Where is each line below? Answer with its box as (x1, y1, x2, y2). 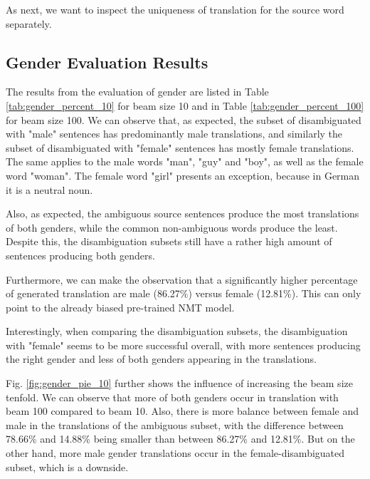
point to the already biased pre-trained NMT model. (6, 299, 235, 314)
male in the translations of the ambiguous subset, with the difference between (6, 417, 344, 432)
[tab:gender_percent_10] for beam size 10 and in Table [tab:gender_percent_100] (6, 98, 364, 113)
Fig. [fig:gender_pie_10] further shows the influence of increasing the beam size (6, 376, 353, 391)
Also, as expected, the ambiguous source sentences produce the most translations (6, 206, 359, 221)
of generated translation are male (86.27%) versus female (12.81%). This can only (6, 286, 361, 301)
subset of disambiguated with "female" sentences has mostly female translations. (6, 140, 354, 155)
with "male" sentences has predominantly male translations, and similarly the (6, 126, 343, 141)
